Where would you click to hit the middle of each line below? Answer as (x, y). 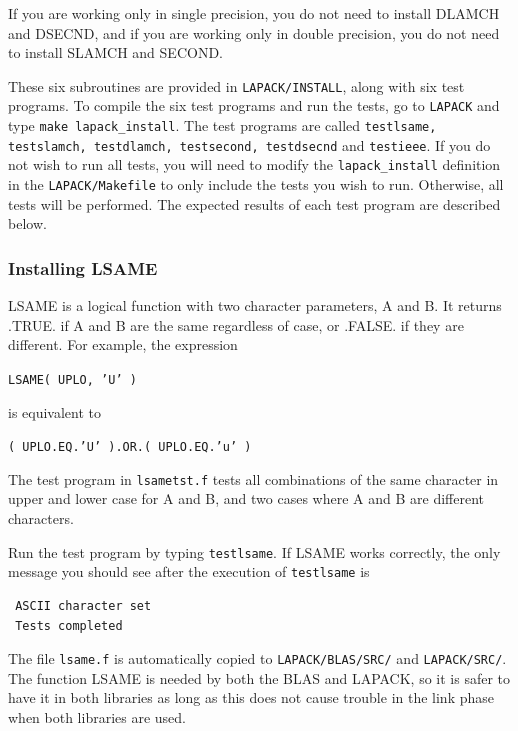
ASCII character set (83, 605)
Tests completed (69, 625)
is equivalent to (55, 411)
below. (27, 223)
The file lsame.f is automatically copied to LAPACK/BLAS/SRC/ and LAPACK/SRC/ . (257, 658)
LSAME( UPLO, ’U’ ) (72, 379)
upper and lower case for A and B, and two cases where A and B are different (246, 498)
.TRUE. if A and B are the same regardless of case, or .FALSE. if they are (236, 324)
